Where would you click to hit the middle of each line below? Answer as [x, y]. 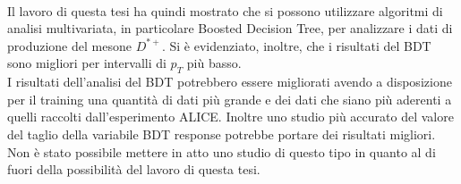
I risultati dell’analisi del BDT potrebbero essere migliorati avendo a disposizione [230, 82]
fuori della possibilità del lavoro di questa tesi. [134, 169]
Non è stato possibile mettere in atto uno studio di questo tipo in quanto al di [222, 151]
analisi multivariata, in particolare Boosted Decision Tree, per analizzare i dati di [230, 28]
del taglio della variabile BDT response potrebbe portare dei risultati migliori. [222, 134]
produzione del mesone [69, 45]
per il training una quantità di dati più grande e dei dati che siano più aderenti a [230, 99]
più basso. [214, 63]
